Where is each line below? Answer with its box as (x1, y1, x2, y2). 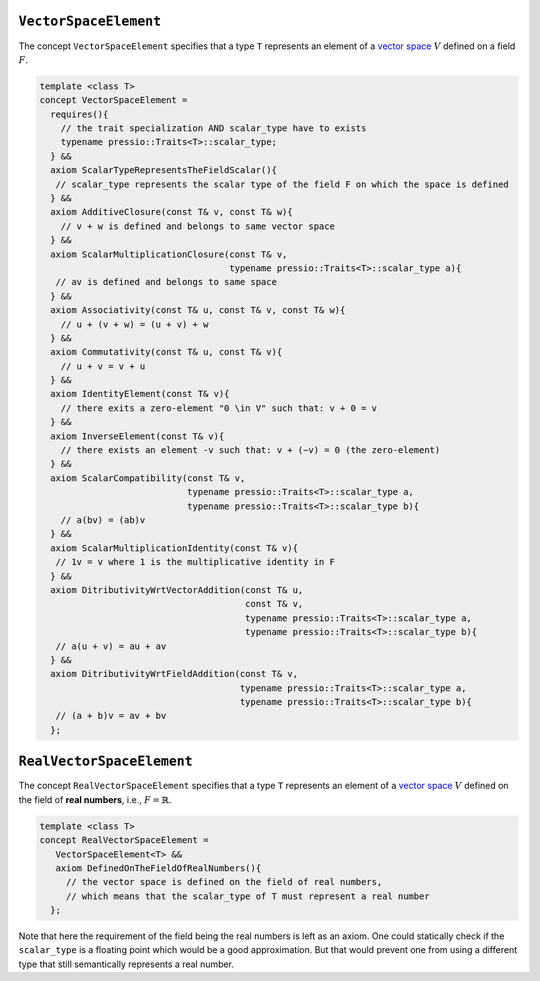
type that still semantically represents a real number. (18, 958, 235, 970)
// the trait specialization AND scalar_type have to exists (60, 123, 367, 134)
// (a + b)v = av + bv (55, 710, 167, 722)
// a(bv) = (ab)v (60, 515, 146, 525)
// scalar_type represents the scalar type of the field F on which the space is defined (55, 178, 509, 190)
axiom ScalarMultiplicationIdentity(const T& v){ (50, 542, 299, 554)
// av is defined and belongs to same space (55, 276, 277, 288)
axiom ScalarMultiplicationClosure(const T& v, (50, 248, 288, 260)
